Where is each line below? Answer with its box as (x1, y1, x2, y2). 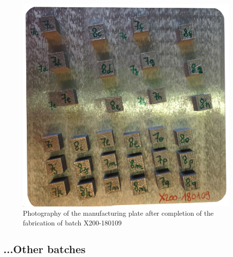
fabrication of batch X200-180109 (23, 217, 122, 227)
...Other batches (3, 241, 86, 256)
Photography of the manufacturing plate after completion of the (23, 208, 214, 218)
